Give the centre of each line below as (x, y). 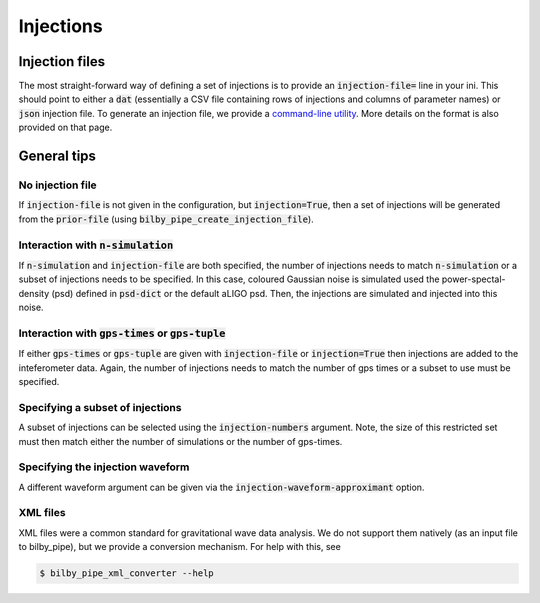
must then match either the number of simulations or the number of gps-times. (180, 441)
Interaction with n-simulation (96, 245)
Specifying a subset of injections (100, 407)
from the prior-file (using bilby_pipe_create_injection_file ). (166, 219)
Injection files (62, 61)
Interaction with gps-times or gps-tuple (122, 333)
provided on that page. (65, 127)
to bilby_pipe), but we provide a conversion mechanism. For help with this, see (180, 547)
